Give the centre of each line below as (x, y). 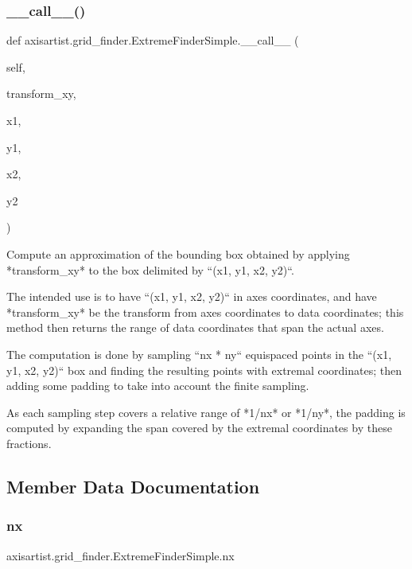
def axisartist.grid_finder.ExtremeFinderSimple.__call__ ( (153, 40)
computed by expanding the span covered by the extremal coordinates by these (199, 428)
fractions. (29, 443)
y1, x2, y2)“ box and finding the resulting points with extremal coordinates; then (204, 370)
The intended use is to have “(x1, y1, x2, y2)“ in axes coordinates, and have (192, 296)
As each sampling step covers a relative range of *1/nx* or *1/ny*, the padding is (206, 412)
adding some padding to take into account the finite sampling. (158, 386)
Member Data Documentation (133, 486)
